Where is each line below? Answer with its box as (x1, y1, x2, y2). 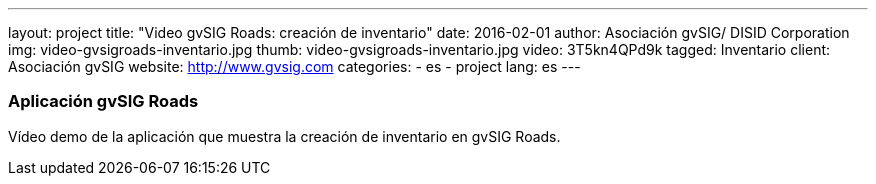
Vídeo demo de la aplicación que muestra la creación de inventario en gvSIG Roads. (8, 127, 561, 145)
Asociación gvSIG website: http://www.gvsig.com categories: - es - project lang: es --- (8, 58, 581, 75)
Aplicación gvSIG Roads (8, 91, 199, 112)
